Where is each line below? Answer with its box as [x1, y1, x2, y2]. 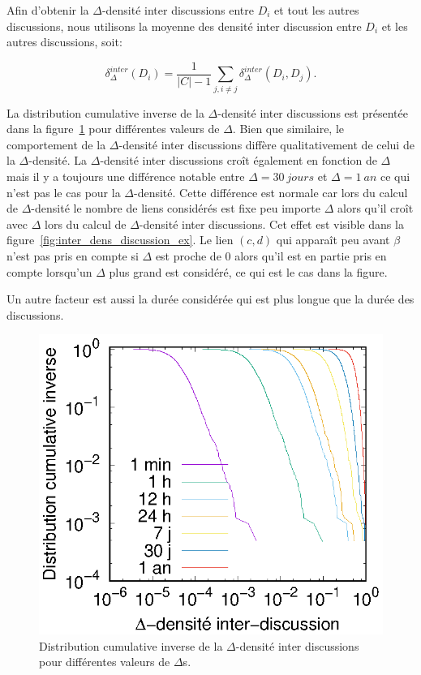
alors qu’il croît [337, 200, 414, 217]
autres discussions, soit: [6, 33, 122, 50]
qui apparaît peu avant [276, 231, 390, 248]
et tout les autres [274, 2, 359, 18]
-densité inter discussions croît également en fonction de [100, 152, 377, 169]
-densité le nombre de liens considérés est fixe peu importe [31, 200, 321, 217]
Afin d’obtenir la [6, 2, 89, 18]
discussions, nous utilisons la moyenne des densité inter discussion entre [6, 17, 362, 34]
